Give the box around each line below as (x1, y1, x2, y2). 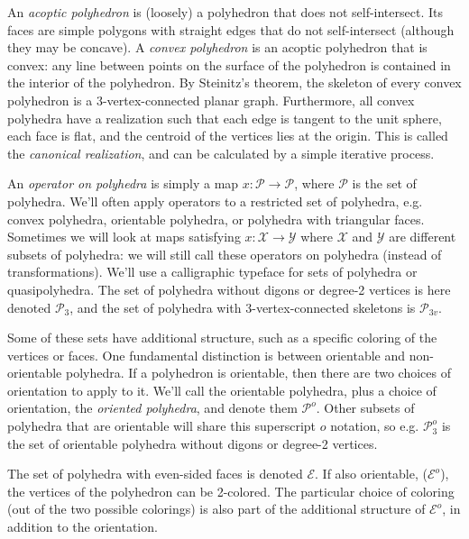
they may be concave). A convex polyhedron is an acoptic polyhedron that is (7, 38, 428, 57)
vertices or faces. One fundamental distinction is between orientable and (7, 345, 406, 364)
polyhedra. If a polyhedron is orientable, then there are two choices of (65, 363, 451, 382)
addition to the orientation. (7, 517, 158, 536)
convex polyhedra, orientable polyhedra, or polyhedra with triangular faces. (7, 209, 425, 228)
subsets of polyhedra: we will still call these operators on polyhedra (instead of (7, 244, 442, 263)
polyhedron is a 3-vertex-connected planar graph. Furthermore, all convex (7, 90, 415, 109)
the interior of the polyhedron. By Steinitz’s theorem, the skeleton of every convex (7, 73, 462, 92)
